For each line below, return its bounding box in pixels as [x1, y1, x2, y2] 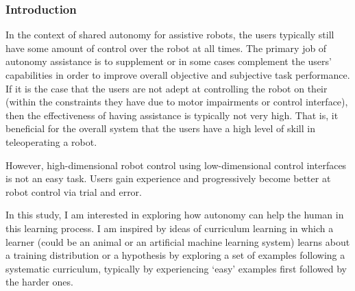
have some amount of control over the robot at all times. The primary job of [5, 40, 327, 55]
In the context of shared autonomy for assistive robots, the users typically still [5, 27, 334, 42]
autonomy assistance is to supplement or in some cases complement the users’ [5, 54, 332, 68]
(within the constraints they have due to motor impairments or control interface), [5, 94, 348, 109]
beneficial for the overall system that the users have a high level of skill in [5, 121, 315, 136]
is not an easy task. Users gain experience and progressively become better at [5, 171, 331, 186]
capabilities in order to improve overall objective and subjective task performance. [5, 68, 350, 81]
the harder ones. [5, 275, 73, 289]
